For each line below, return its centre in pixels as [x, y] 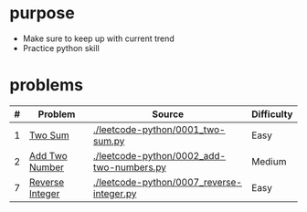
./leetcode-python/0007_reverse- [167, 182]
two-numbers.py [130, 167]
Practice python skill [61, 48]
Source [168, 114]
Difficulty [272, 114]
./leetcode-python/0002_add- [159, 155]
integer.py [115, 193]
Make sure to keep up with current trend [99, 38]
